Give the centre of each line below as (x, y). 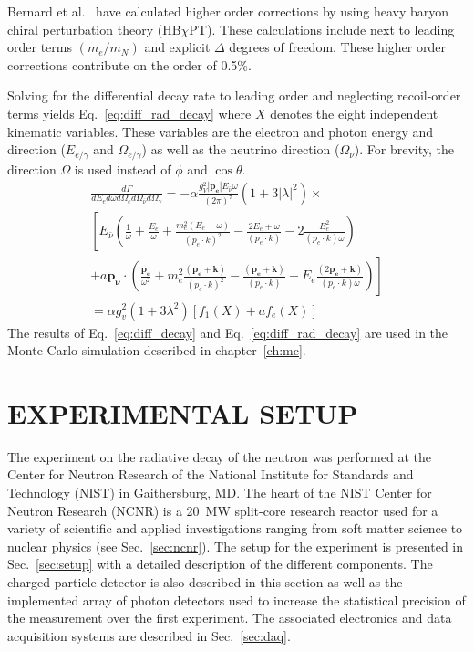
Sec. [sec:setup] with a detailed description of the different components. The (220, 564)
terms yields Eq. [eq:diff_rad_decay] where (129, 113)
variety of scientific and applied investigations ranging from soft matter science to (235, 528)
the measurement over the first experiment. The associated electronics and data (230, 618)
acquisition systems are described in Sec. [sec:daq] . (149, 635)
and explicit (177, 47)
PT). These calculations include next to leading (322, 29)
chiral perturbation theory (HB (94, 29)
